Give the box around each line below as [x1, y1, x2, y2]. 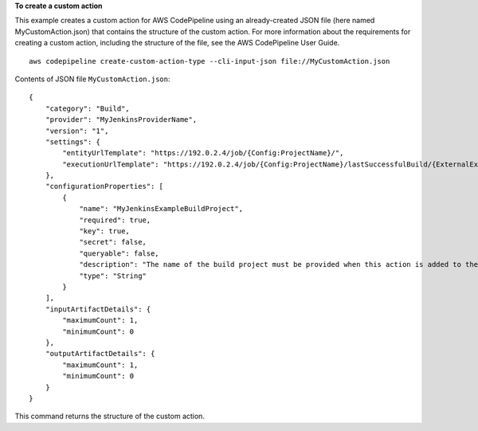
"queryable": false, [79, 249, 159, 258]
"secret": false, [79, 237, 147, 247]
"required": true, [79, 215, 151, 225]
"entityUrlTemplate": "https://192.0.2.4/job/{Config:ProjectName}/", [62, 148, 344, 158]
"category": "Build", [45, 104, 131, 113]
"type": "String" [79, 271, 147, 280]
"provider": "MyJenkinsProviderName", [45, 116, 198, 124]
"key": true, [79, 227, 131, 236]
